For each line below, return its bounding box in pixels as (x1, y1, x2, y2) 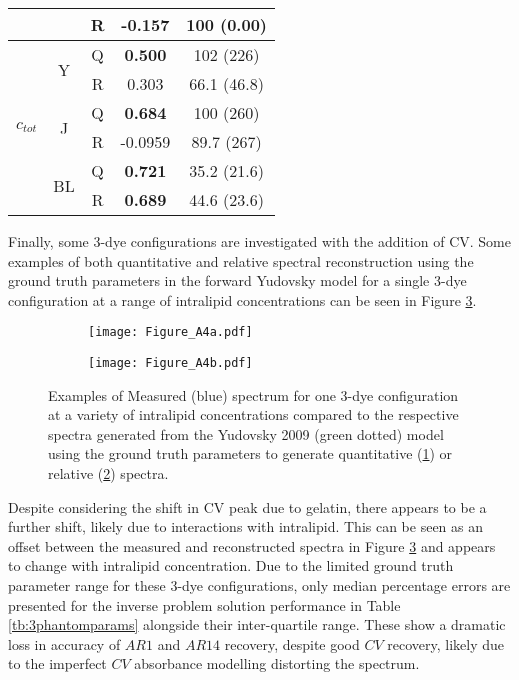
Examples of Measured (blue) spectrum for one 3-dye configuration (48, 384, 459, 405)
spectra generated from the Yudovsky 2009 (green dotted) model (48, 423, 444, 444)
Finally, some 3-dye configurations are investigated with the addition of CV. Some (8, 231, 511, 251)
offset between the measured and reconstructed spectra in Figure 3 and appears (8, 535, 496, 556)
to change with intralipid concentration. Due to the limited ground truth (8, 555, 454, 576)
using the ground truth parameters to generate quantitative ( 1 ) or (48, 443, 453, 464)
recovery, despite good (224, 633, 360, 654)
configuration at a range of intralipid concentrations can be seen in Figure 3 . (8, 289, 477, 310)
